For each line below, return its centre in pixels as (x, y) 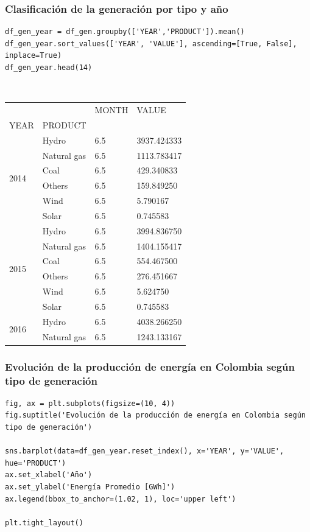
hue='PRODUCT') (36, 463)
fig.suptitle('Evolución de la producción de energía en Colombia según (155, 415)
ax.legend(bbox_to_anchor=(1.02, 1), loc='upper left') (121, 499)
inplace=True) (33, 56)
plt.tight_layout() (44, 523)
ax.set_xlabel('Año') (49, 475)
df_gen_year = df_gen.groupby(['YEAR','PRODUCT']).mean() (125, 32)
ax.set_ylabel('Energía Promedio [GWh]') (90, 487)
